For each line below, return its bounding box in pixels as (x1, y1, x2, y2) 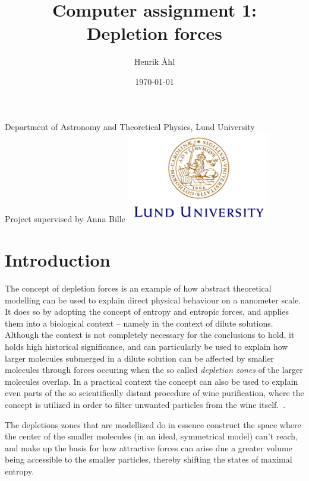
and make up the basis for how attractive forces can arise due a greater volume (5, 441, 292, 454)
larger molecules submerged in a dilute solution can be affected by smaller (5, 352, 275, 364)
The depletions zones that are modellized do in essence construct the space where (5, 418, 301, 431)
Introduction (5, 248, 111, 272)
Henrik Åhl (134, 55, 175, 68)
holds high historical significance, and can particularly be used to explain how (5, 340, 288, 352)
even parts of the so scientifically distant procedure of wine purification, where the (5, 387, 304, 399)
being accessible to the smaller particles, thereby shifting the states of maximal (5, 453, 292, 466)
